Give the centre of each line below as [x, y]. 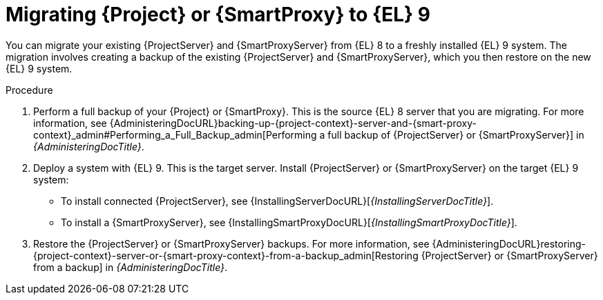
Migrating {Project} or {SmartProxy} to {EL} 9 [218, 14]
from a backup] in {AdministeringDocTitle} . [131, 267]
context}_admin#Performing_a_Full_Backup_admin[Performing [175, 134]
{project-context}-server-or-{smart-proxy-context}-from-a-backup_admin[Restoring [226, 255]
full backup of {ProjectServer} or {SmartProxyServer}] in [456, 134]
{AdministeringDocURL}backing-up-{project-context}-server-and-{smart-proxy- [293, 123]
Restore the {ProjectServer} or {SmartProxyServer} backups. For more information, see [231, 243]
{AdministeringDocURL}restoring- [509, 243]
